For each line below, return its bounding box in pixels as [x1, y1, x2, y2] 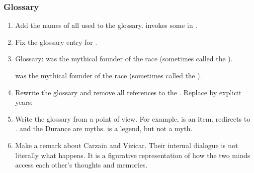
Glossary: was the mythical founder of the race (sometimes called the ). [15, 53, 233, 64]
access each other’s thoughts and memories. [15, 160, 148, 170]
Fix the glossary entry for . [15, 36, 97, 47]
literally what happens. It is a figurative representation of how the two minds [15, 150, 251, 160]
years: [15, 97, 33, 107]
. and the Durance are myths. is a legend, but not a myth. [15, 123, 193, 134]
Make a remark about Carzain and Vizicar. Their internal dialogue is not [15, 140, 238, 150]
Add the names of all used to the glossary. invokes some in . [15, 20, 197, 30]
